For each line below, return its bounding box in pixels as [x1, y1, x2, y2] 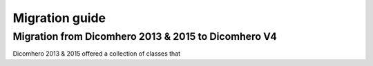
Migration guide [12, 10, 106, 25]
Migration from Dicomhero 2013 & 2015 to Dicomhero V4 [12, 30, 278, 43]
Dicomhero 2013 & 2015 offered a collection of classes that [12, 49, 181, 58]
